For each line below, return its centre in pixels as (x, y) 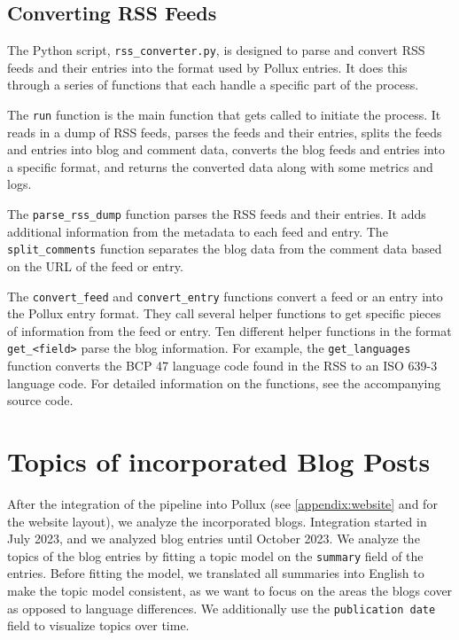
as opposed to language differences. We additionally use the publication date (222, 608)
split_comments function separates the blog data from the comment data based (225, 249)
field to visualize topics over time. (98, 625)
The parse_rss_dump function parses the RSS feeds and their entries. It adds (217, 214)
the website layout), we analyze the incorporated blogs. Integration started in (217, 521)
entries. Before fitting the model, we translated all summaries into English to (216, 573)
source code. (40, 400)
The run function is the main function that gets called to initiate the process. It (224, 115)
